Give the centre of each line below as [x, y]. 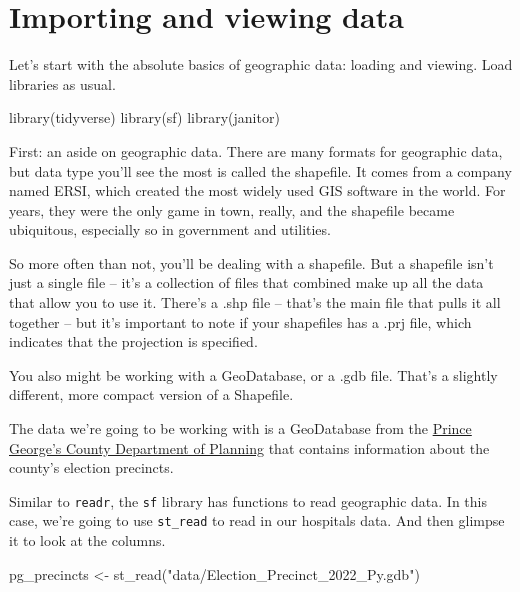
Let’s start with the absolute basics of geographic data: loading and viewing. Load [261, 64]
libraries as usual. [62, 83]
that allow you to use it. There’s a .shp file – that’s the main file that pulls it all [255, 302]
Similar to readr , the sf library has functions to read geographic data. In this [248, 500]
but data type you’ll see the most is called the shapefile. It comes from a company [260, 170]
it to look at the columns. [87, 540]
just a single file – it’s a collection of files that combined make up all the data [246, 282]
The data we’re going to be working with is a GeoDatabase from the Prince [240, 428]
